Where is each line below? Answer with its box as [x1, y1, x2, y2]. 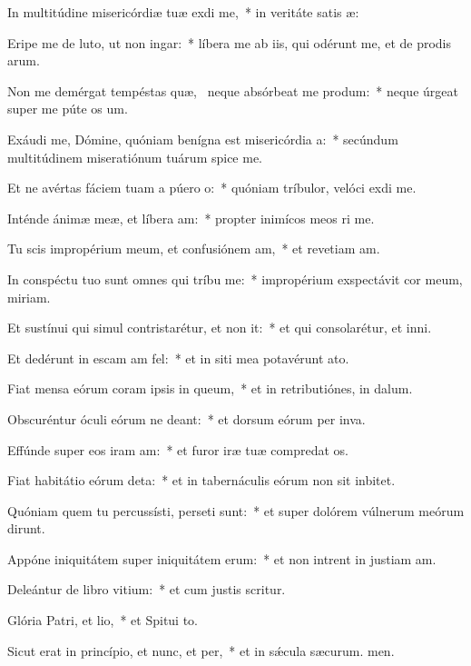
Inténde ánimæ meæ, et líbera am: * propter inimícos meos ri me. [7, 208, 375, 227]
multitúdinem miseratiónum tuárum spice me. [7, 147, 263, 166]
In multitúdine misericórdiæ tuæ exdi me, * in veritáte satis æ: [7, 3, 359, 21]
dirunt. [7, 519, 45, 538]
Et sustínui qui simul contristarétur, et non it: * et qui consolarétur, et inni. [7, 318, 432, 337]
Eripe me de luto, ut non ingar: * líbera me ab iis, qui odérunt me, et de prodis [7, 33, 452, 52]
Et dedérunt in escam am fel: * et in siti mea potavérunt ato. [7, 348, 349, 367]
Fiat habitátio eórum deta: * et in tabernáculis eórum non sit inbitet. [7, 471, 396, 490]
